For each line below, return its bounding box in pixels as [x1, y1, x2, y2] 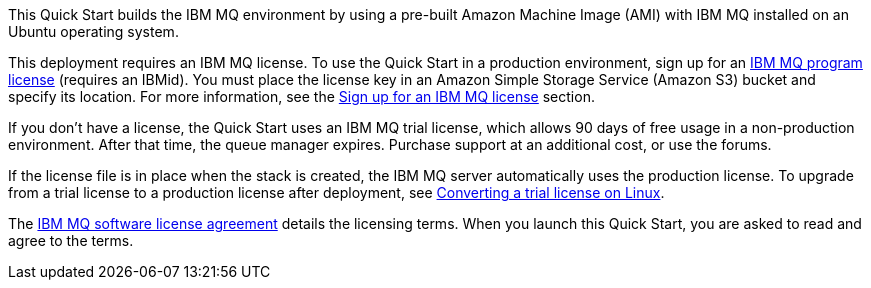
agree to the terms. [8, 232, 134, 249]
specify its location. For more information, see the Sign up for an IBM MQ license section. [8, 88, 595, 105]
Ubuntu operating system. [8, 23, 179, 40]
